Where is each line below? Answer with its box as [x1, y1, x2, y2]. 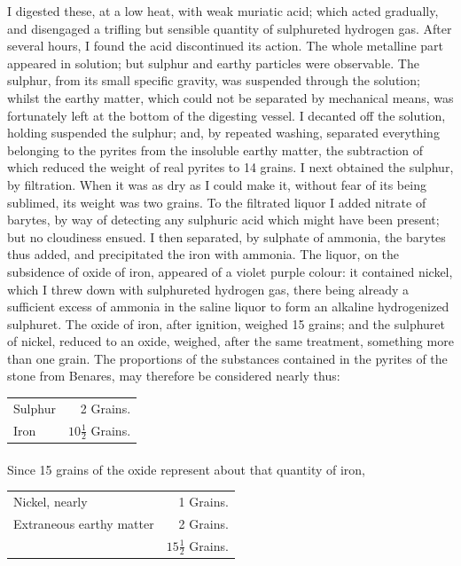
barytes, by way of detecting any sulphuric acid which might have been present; [7, 210, 440, 229]
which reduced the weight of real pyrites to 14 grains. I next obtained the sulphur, [7, 158, 454, 177]
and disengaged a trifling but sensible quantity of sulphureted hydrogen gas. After [7, 19, 452, 37]
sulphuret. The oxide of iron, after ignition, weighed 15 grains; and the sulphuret [7, 314, 445, 333]
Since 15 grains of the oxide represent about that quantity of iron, [7, 460, 366, 478]
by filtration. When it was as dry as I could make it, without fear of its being [7, 175, 426, 193]
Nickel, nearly [13, 491, 88, 510]
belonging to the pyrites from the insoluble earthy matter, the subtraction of [7, 140, 424, 159]
